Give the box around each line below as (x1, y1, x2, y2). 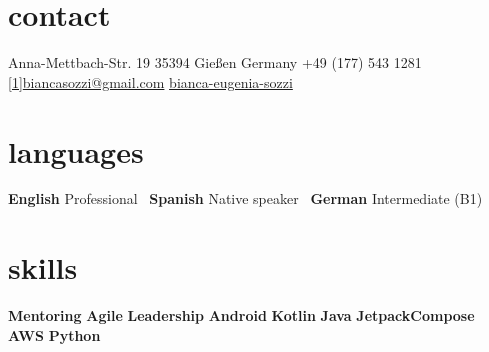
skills (8, 247, 78, 288)
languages (8, 130, 144, 171)
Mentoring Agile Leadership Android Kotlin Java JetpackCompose (8, 305, 475, 326)
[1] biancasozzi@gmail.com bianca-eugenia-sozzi (8, 71, 293, 92)
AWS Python (8, 324, 101, 345)
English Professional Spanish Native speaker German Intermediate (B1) (8, 188, 483, 209)
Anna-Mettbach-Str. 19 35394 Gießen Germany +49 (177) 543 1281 (8, 52, 422, 73)
